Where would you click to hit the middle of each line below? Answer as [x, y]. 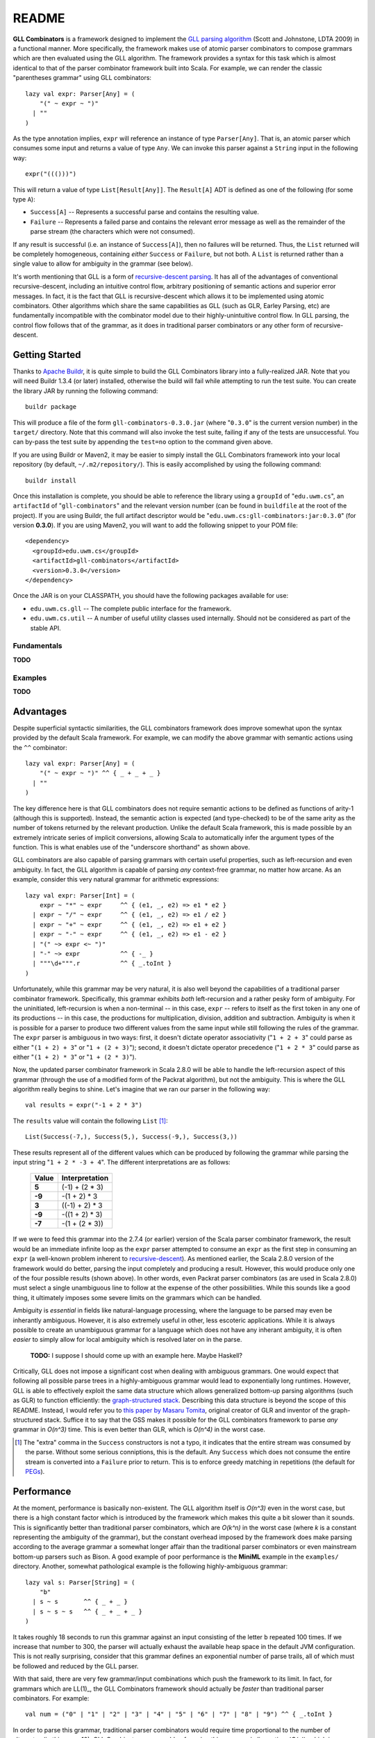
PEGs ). [35, 1471]
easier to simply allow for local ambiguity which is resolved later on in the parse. [127, 1340]
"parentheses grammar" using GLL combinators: [82, 78]
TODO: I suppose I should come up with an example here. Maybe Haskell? [136, 1355]
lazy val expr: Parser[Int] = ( [80, 895]
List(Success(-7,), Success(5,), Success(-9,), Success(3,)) [131, 1137]
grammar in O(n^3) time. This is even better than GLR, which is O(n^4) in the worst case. [139, 1429]
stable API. [46, 628]
